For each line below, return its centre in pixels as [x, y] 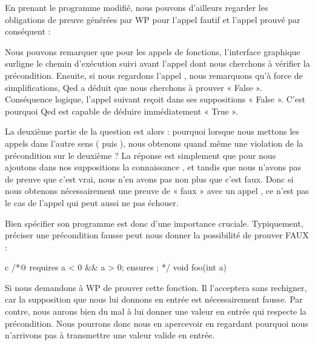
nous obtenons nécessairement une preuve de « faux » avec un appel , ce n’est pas [157, 191]
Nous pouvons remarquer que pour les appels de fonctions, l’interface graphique [153, 51]
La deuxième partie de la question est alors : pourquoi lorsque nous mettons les [152, 131]
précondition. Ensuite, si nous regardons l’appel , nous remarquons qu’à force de [154, 75]
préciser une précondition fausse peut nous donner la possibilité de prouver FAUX [157, 235]
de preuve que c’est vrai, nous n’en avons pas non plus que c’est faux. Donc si [149, 179]
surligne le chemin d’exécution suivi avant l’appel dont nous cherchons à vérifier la [157, 63]
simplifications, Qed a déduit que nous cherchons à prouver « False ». [134, 87]
